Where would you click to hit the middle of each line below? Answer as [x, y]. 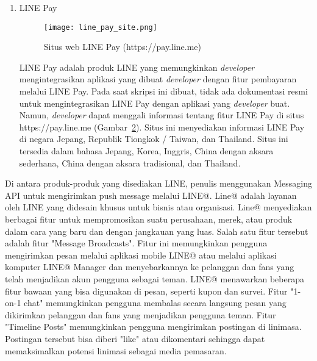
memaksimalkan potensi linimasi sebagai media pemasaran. [116, 350]
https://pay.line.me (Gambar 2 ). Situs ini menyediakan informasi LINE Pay [162, 127]
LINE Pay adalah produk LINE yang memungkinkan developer [137, 67]
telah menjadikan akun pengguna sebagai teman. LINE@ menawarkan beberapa [155, 278]
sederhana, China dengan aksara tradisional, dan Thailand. [130, 163]
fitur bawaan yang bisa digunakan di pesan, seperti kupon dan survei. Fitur [146, 291]
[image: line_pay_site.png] [100, 27]
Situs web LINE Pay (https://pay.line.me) [122, 47]
